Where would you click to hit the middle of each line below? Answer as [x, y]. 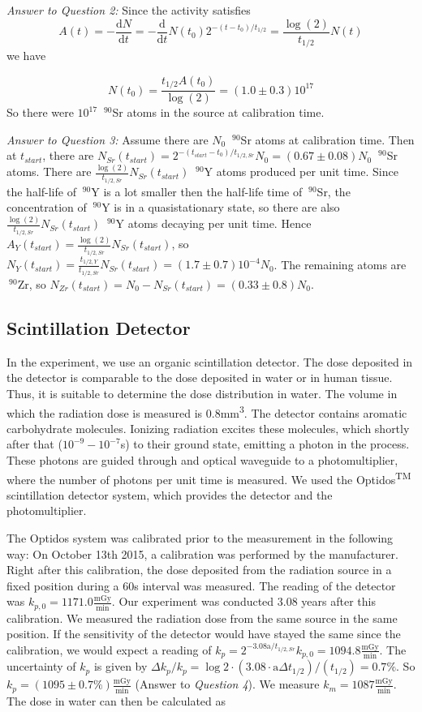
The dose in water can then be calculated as [116, 700]
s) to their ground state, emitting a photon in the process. [265, 444]
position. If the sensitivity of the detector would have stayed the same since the [204, 634]
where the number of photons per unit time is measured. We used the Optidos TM [209, 478]
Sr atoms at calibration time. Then [327, 139]
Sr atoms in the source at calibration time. [218, 112]
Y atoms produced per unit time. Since [301, 172]
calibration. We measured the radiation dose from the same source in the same [202, 618]
